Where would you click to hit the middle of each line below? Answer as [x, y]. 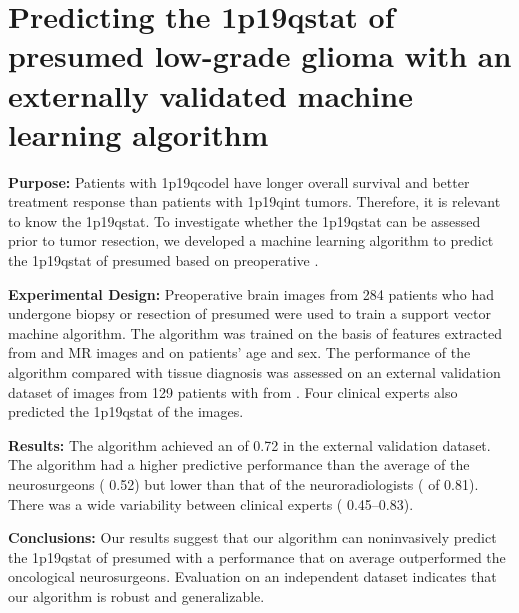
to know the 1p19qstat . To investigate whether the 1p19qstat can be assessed [244, 220]
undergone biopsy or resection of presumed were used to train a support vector [249, 313]
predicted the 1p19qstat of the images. [126, 411]
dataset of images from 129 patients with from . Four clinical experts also [233, 391]
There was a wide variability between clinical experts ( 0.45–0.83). [211, 503]
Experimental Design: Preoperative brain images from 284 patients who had [251, 293]
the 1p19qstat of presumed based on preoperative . [163, 260]
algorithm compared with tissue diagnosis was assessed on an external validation [254, 372]
